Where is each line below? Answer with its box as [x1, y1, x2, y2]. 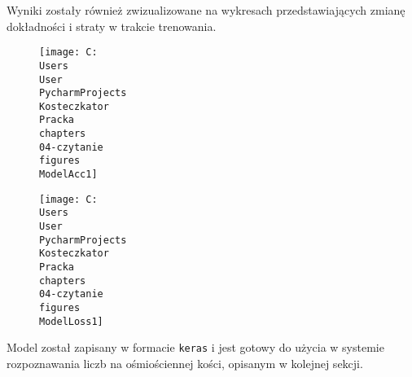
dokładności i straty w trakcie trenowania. [7, 17, 217, 34]
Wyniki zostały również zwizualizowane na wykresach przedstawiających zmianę [7, 2, 405, 18]
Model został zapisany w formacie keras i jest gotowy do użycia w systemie [7, 339, 384, 356]
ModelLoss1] [39, 315, 103, 327]
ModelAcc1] [39, 169, 98, 181]
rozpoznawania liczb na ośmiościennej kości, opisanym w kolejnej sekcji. [7, 354, 363, 371]
